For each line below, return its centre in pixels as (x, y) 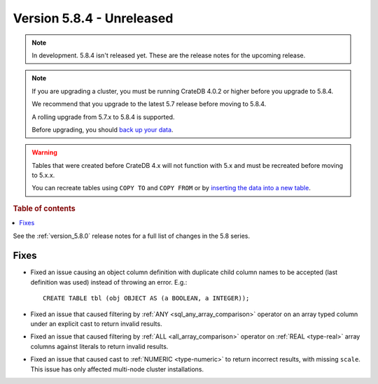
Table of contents (44, 208)
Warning (44, 152)
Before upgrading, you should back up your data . (103, 129)
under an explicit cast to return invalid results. (96, 323)
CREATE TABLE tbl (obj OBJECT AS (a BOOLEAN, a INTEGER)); (146, 298)
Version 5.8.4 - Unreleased (93, 18)
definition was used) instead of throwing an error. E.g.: (109, 282)
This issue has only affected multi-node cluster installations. (117, 369)
